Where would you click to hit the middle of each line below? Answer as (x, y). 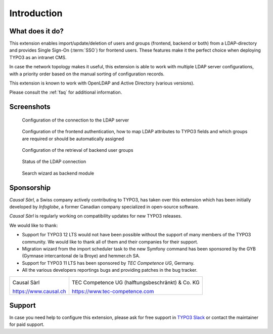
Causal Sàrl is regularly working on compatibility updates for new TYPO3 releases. (96, 216)
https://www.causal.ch (39, 291)
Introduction (36, 13)
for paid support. (27, 324)
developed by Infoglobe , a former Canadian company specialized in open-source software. (104, 207)
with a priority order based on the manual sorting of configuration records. (87, 74)
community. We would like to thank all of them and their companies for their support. (110, 242)
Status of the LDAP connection (54, 161)
